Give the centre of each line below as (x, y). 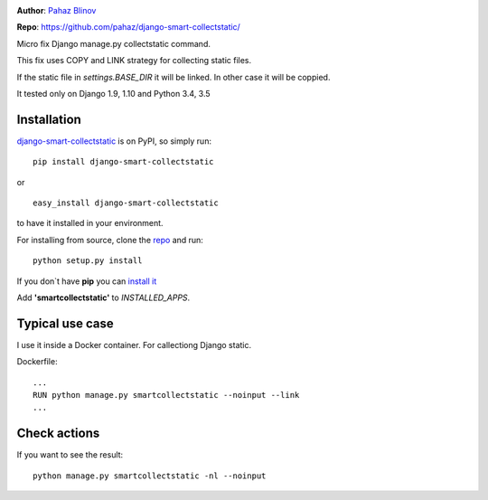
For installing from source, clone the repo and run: (110, 240)
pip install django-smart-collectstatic (123, 162)
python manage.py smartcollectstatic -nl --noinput (150, 476)
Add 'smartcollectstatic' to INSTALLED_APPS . (103, 297)
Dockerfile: (37, 362)
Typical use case (66, 323)
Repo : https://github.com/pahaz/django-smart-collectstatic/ (129, 27)
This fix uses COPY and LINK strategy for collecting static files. (134, 61)
